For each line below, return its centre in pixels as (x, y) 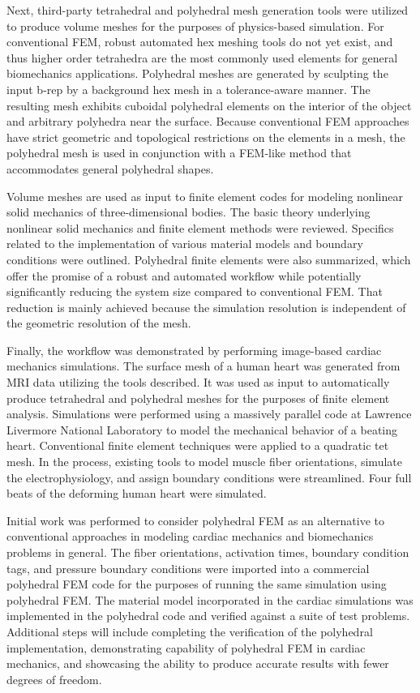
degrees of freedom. (54, 679)
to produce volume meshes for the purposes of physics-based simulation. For (195, 26)
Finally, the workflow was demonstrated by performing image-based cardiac (194, 350)
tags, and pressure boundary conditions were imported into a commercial (188, 568)
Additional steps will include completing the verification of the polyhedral (190, 631)
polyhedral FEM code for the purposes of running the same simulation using (197, 584)
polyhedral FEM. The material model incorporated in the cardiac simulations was (210, 599)
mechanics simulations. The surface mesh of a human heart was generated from (204, 366)
